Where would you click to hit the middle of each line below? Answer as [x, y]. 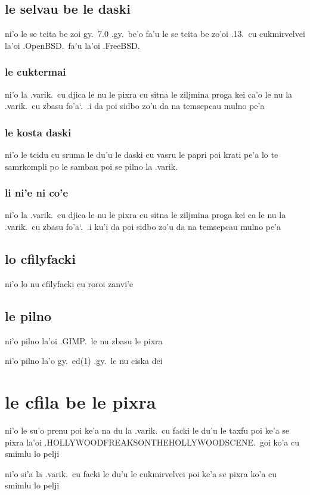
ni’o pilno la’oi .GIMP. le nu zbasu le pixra [84, 340]
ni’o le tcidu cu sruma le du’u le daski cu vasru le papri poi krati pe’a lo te [142, 155]
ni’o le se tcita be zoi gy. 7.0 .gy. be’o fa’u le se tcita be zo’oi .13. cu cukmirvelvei [155, 34]
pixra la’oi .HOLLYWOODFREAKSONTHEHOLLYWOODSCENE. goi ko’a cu [152, 442]
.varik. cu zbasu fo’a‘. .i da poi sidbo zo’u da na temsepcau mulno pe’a [135, 106]
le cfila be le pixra [80, 401]
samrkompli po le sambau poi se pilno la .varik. [92, 166]
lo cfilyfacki [41, 259]
